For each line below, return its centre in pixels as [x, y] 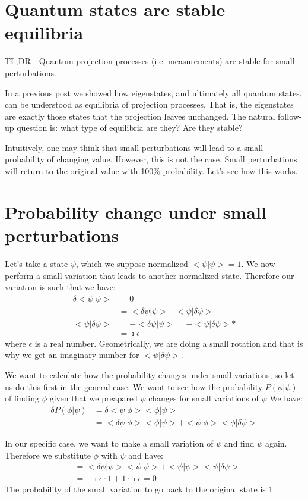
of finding [22, 398]
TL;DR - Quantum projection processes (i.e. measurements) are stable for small [150, 61]
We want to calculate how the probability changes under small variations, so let [150, 375]
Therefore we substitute [48, 455]
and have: [146, 455]
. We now [258, 263]
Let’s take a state [36, 263]
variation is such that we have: [60, 287]
